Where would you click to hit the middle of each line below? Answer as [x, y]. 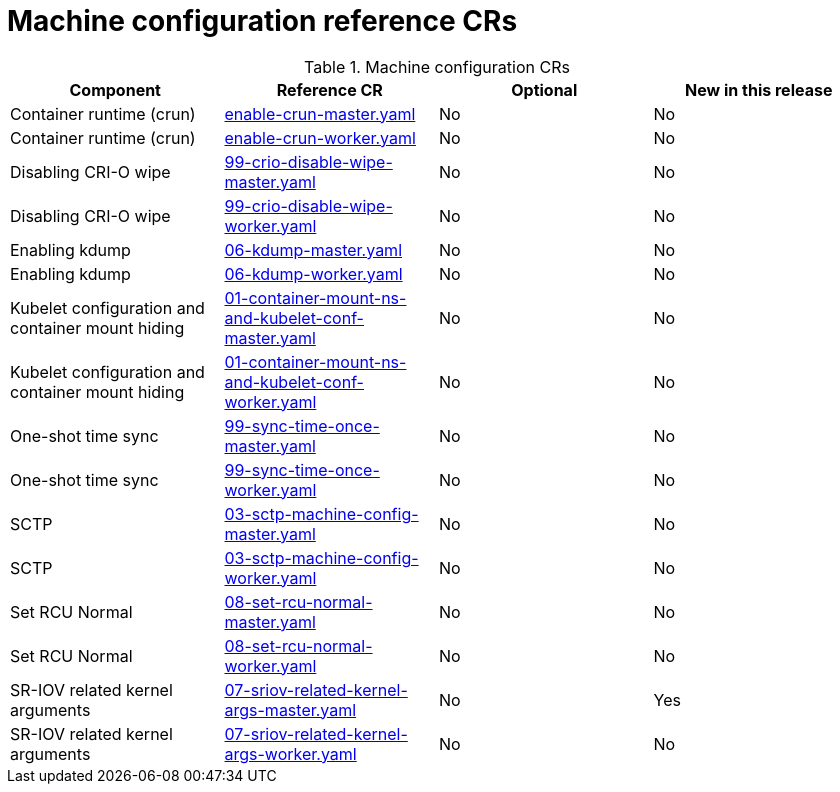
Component [115, 89]
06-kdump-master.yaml [313, 249]
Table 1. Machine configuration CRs [437, 66]
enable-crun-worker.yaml [320, 137]
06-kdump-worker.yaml [313, 273]
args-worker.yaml [290, 753]
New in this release [759, 89]
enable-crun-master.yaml [320, 113]
